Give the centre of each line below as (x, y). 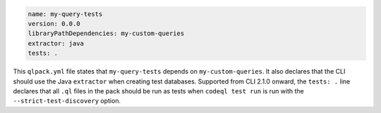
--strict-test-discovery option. (67, 101)
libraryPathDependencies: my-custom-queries (106, 34)
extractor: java (56, 43)
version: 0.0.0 (54, 24)
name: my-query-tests (65, 14)
